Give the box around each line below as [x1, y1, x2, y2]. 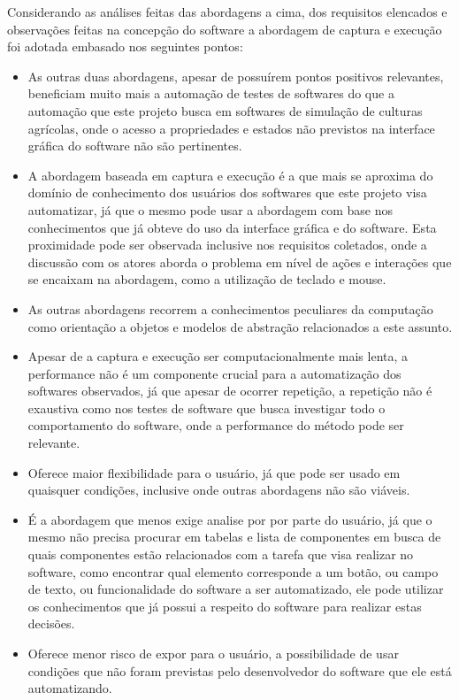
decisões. [27, 614, 75, 633]
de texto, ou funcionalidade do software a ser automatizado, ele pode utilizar [27, 580, 444, 598]
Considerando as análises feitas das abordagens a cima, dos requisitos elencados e [7, 3, 448, 20]
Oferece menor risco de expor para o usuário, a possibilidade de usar [27, 644, 399, 662]
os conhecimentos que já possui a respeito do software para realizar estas [27, 596, 422, 615]
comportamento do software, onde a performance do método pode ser [27, 416, 404, 435]
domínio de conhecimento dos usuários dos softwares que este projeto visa [27, 183, 427, 202]
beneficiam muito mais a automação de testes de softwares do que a [27, 84, 394, 103]
